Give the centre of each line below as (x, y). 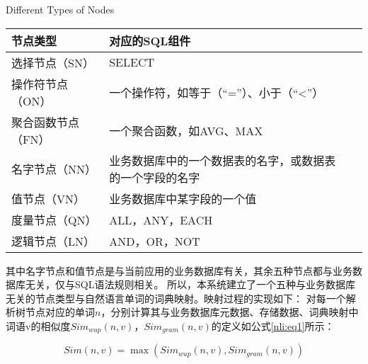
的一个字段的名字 (155, 177)
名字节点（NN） (54, 169)
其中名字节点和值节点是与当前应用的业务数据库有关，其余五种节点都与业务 (179, 270)
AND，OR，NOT (155, 241)
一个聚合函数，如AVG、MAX (186, 130)
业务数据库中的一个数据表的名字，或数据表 (223, 160)
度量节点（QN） (54, 220)
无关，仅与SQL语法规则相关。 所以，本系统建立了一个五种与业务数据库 (190, 284)
